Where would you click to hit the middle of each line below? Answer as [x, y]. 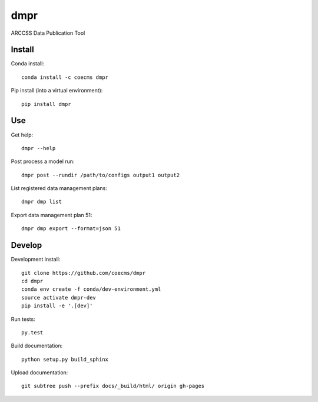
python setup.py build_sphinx [65, 359]
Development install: [36, 260]
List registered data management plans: [59, 188]
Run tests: [23, 319]
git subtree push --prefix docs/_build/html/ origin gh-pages [113, 386]
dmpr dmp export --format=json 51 [71, 229]
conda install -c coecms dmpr [65, 77]
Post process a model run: [43, 161]
